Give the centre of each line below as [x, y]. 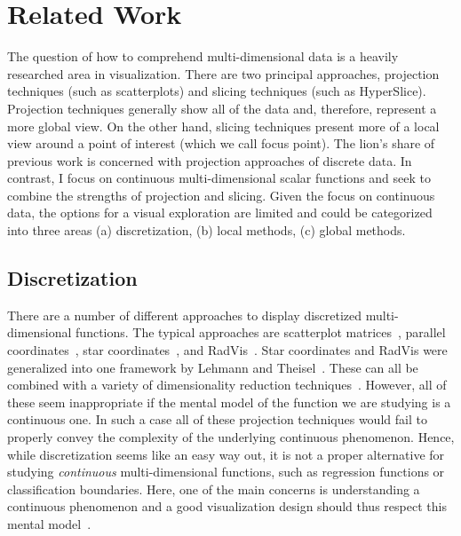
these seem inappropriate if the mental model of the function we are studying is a [229, 402]
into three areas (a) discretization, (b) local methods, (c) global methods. [207, 230]
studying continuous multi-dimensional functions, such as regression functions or [226, 472]
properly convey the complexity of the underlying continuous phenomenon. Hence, [231, 437]
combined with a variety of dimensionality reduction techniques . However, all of [227, 385]
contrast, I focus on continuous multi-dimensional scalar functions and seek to [219, 178]
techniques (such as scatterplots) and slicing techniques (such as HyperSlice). [217, 91]
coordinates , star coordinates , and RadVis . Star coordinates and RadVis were [227, 350]
